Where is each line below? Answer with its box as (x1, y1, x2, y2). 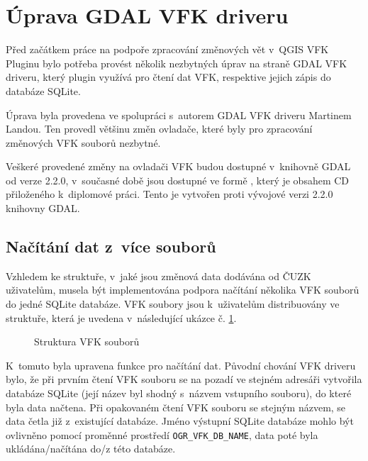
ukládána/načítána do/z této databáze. (6, 441, 176, 456)
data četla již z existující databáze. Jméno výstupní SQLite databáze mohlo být (6, 413, 354, 428)
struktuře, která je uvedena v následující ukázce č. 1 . (6, 310, 237, 325)
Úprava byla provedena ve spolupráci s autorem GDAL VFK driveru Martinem (6, 107, 352, 122)
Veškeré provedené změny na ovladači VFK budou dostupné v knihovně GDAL (6, 159, 351, 174)
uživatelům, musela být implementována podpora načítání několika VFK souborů (6, 282, 359, 297)
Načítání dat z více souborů (6, 235, 216, 257)
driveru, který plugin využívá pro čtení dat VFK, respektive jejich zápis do (6, 70, 331, 84)
